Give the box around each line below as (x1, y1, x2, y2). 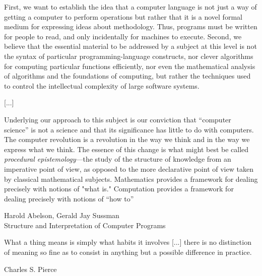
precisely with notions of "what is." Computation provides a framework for (4, 183, 234, 194)
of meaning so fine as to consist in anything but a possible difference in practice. (4, 247, 252, 257)
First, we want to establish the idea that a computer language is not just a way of (4, 2, 257, 12)
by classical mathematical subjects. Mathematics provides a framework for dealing (4, 173, 258, 184)
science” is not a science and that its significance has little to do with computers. (4, 124, 254, 134)
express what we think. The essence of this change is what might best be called (4, 144, 249, 154)
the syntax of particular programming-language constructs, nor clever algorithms (4, 50, 253, 61)
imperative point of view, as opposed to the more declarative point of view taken (4, 163, 253, 174)
